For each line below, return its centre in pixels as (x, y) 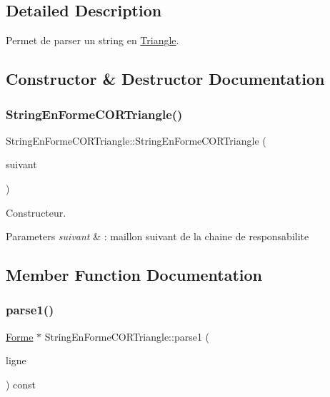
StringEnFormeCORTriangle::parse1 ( (127, 336)
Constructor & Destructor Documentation (165, 79)
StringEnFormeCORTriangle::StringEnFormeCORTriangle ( (136, 140)
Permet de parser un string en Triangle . (92, 40)
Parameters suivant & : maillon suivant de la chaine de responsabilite (157, 236)
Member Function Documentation (134, 275)
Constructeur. (36, 212)
